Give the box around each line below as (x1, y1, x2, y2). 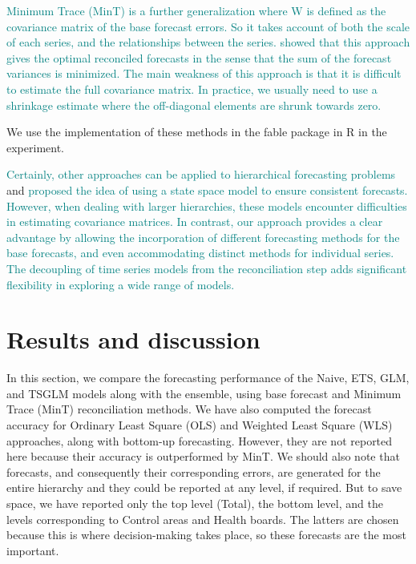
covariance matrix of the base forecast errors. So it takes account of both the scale (6, 18, 410, 34)
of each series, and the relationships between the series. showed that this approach (6, 34, 410, 50)
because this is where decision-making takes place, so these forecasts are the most (6, 526, 406, 543)
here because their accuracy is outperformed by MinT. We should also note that (6, 448, 400, 465)
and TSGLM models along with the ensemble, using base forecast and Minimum (6, 385, 402, 401)
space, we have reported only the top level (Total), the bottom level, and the (6, 494, 383, 511)
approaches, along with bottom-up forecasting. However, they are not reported (6, 432, 393, 449)
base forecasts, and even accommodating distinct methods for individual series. (6, 244, 394, 261)
